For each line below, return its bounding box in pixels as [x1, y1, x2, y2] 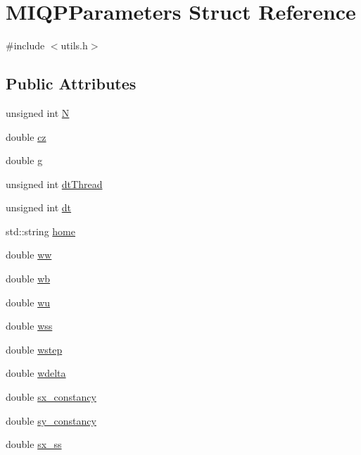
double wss [6, 318, 53, 333]
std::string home [6, 223, 75, 238]
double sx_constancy [6, 389, 96, 404]
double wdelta [6, 366, 66, 380]
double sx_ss [6, 437, 62, 451]
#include [6, 38, 45, 53]
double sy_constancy [6, 413, 96, 428]
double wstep [6, 342, 63, 356]
